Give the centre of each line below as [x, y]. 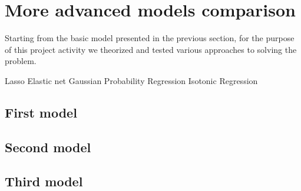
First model [41, 112]
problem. [21, 61]
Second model [48, 147]
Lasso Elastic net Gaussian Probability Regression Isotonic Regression [131, 80]
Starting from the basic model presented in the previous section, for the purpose [150, 38]
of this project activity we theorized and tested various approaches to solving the [151, 49]
